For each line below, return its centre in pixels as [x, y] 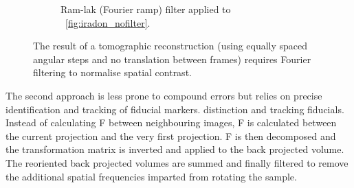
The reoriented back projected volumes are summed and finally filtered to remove [177, 162]
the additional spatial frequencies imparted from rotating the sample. [151, 176]
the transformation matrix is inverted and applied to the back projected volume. [175, 149]
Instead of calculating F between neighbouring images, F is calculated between [171, 122]
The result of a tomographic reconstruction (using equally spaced [170, 46]
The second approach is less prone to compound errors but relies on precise [164, 95]
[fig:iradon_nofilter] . [108, 22]
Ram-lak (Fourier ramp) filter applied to [146, 9]
